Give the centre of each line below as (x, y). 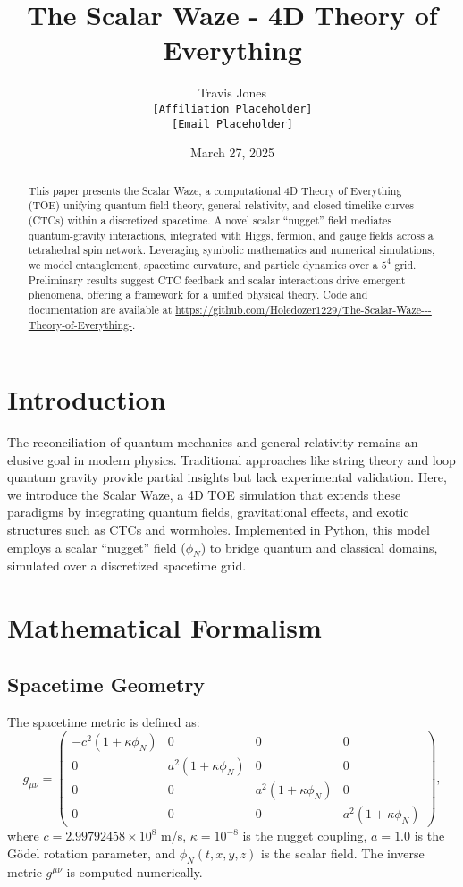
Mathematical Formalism (164, 627)
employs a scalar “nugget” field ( (97, 547)
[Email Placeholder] (232, 124)
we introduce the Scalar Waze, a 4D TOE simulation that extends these (204, 494)
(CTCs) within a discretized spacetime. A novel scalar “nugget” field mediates (210, 220)
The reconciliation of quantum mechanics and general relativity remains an (213, 442)
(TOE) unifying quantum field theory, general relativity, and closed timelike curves (221, 205)
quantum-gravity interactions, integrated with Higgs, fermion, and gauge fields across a (231, 235)
